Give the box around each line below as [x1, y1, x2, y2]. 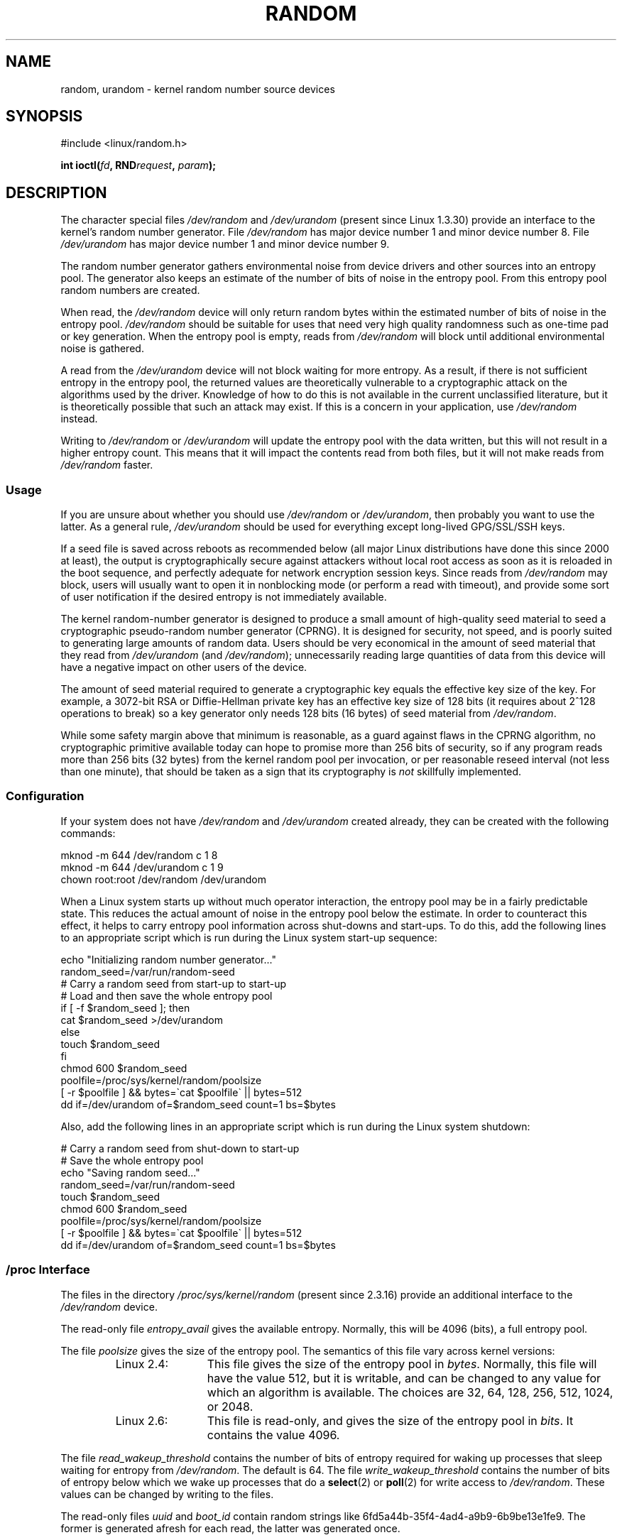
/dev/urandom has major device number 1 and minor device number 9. [60, 238, 390, 251]
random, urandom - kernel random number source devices [60, 82, 335, 95]
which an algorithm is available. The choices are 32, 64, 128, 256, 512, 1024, [207, 1385, 613, 1399]
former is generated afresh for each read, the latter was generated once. [60, 1522, 400, 1534]
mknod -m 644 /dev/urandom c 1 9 [60, 861, 224, 873]
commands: [60, 826, 116, 839]
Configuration [6, 789, 84, 804]
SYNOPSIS [6, 107, 83, 126]
